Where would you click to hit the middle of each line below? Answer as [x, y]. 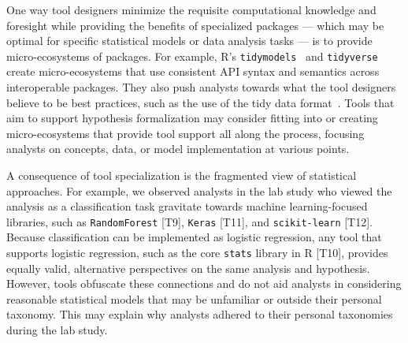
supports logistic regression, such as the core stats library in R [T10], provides [197, 253]
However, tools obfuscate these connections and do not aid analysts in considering [204, 283]
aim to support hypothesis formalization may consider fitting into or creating [192, 118]
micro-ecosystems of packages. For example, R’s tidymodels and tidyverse [192, 56]
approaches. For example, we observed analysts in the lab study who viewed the [199, 190]
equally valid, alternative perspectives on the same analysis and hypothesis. [188, 268]
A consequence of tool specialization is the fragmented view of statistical [182, 175]
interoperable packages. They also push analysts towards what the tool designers [201, 87]
